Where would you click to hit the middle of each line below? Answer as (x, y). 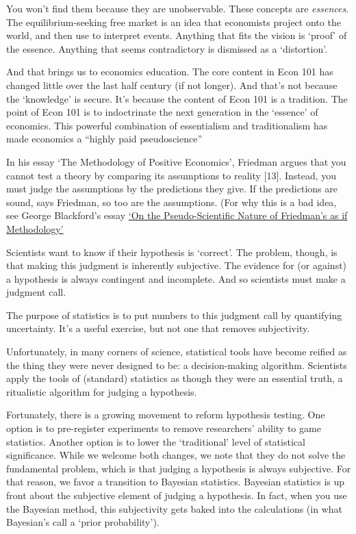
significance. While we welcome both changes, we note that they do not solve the (176, 455)
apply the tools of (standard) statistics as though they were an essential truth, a (175, 378)
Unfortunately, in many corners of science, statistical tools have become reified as (177, 352)
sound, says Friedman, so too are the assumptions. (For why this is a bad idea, (171, 202)
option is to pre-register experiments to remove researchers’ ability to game (164, 428)
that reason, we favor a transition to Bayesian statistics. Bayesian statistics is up (176, 482)
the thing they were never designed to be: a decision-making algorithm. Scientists (177, 365)
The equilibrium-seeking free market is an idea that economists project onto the (174, 22)
